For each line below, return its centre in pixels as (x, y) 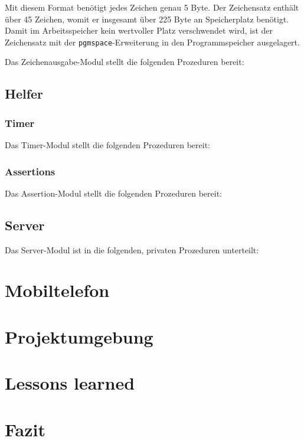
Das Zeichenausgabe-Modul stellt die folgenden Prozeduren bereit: (125, 62)
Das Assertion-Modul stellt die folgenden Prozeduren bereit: (113, 193)
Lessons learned (70, 383)
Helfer (24, 94)
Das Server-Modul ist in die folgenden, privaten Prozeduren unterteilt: (132, 249)
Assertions (30, 171)
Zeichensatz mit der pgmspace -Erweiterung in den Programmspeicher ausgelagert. (152, 42)
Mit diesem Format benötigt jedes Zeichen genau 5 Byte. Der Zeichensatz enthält (152, 7)
